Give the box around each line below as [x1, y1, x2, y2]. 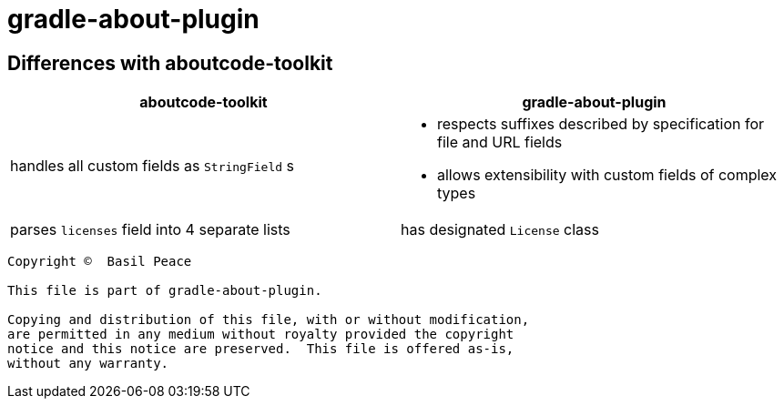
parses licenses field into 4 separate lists [10, 220, 290, 239]
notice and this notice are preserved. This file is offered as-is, [7, 341, 514, 357]
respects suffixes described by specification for [437, 115, 765, 134]
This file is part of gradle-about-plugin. [7, 283, 322, 299]
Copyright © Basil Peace [7, 254, 192, 269]
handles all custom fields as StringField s [10, 157, 295, 176]
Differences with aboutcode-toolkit [7, 51, 333, 75]
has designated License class [401, 220, 599, 239]
